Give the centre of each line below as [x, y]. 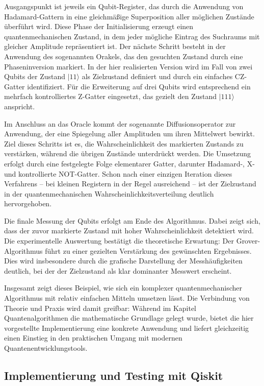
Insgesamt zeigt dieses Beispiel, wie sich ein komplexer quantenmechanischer [123, 288]
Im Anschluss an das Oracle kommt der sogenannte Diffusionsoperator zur [120, 123]
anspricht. [20, 106]
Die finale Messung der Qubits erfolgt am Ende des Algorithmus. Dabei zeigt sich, [132, 220]
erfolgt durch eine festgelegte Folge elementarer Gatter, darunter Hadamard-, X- [129, 163]
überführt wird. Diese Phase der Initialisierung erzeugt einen [99, 26]
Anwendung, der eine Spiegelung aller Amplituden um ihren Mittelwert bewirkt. [129, 134]
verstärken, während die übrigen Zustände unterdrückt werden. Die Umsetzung [128, 153]
